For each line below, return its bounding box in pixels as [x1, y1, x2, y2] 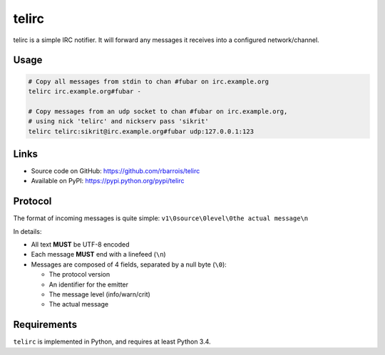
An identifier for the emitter [48, 280, 128, 289]
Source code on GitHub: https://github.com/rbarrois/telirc [31, 167, 200, 175]
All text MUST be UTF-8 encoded [31, 240, 130, 249]
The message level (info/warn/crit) [48, 290, 151, 299]
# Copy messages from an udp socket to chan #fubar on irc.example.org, [28, 107, 288, 115]
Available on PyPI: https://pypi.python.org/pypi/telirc [31, 177, 185, 185]
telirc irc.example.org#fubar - [28, 87, 142, 96]
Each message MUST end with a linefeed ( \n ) [31, 250, 167, 259]
